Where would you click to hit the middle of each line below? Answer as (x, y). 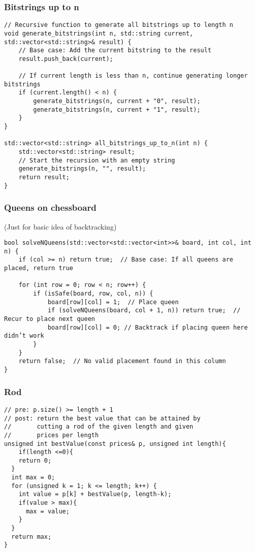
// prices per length (52, 435)
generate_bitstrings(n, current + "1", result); (117, 109)
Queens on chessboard (50, 207)
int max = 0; (33, 478)
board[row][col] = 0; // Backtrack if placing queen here (148, 327)
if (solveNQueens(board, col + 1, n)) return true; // (144, 311)
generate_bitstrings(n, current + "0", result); (117, 101)
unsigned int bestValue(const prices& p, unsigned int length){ (115, 444)
